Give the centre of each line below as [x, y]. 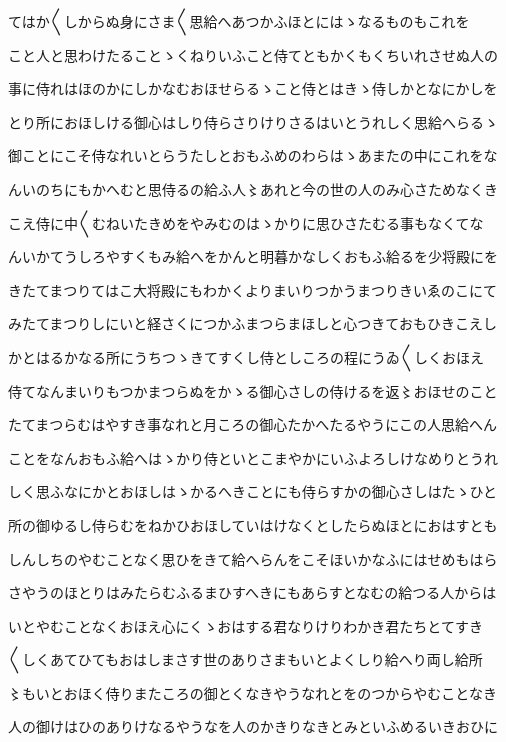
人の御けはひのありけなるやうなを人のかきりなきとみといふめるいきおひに [253, 726]
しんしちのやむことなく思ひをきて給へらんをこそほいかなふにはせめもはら [253, 558]
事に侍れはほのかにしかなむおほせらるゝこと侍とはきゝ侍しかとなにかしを [253, 88]
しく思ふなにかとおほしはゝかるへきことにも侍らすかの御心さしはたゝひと [253, 491]
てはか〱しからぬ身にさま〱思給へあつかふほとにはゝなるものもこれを [239, 21]
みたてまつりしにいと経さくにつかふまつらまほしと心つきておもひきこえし [252, 323]
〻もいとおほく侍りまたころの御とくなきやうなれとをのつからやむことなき [252, 692]
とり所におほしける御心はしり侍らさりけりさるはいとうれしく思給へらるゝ [253, 121]
